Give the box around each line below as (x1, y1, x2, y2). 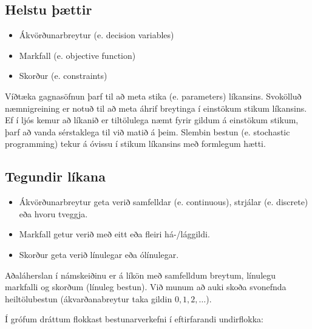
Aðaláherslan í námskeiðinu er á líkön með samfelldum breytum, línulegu (5, 268, 276, 281)
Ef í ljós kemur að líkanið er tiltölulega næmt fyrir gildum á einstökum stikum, (5, 114, 299, 126)
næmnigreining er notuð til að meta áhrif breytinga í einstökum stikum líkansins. (5, 101, 307, 114)
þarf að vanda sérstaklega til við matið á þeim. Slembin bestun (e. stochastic (5, 125, 290, 138)
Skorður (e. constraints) (19, 69, 107, 82)
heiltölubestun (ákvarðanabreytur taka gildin (5, 292, 172, 305)
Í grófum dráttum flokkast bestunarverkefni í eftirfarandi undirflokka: (5, 313, 263, 325)
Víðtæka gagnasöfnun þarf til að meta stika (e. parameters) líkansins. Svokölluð (5, 89, 302, 102)
